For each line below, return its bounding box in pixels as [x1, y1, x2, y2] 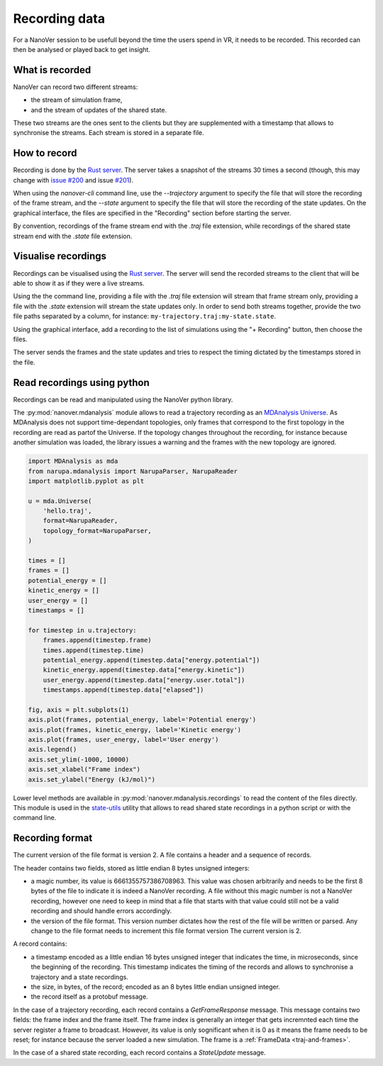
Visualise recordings [13, 250, 106, 262]
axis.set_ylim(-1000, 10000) [28, 755, 130, 763]
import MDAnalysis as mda [28, 457, 118, 465]
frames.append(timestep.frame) [43, 636, 152, 645]
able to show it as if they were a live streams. [13, 279, 145, 287]
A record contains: [13, 940, 67, 948]
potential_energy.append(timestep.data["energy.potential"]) [43, 656, 260, 664]
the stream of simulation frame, [30, 96, 123, 104]
